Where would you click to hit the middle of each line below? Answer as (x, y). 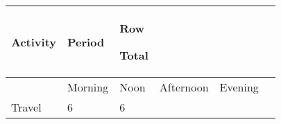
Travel (26, 107)
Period (86, 42)
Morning (88, 87)
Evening (239, 87)
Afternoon (184, 87)
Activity (34, 42)
